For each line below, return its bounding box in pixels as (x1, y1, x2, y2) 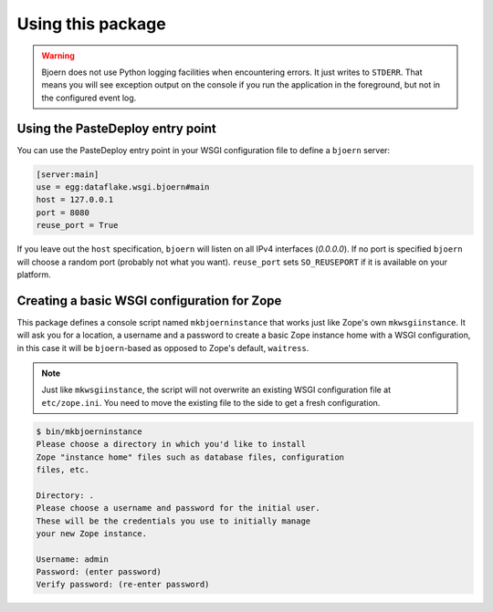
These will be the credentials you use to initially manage (36, 515, 311, 526)
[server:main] (36, 169, 100, 180)
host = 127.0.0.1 (36, 194, 114, 205)
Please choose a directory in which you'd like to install (36, 439, 306, 450)
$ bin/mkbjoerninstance (36, 426, 143, 437)
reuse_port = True (36, 220, 119, 231)
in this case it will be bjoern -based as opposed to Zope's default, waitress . (16, 342, 309, 353)
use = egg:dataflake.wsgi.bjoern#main (36, 182, 210, 192)
